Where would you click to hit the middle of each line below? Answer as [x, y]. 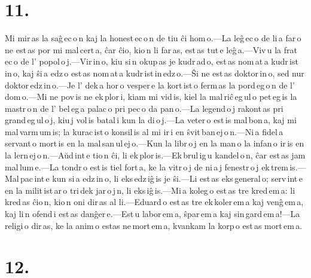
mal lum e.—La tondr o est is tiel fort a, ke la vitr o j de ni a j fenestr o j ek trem [147, 167]
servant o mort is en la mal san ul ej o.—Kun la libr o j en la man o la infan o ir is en [155, 143]
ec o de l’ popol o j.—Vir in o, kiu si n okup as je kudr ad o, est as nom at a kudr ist [152, 61]
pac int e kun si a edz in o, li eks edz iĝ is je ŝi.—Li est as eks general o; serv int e [161, 178]
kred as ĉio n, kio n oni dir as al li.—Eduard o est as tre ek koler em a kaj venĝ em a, [154, 202]
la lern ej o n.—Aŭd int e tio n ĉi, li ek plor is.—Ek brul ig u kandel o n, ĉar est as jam [155, 155]
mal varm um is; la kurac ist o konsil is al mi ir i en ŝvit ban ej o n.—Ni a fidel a [144, 131]
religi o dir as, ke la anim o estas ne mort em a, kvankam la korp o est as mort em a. [154, 225]
